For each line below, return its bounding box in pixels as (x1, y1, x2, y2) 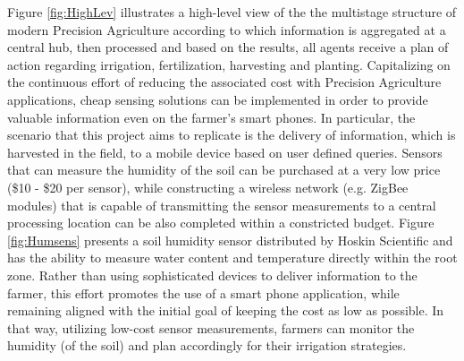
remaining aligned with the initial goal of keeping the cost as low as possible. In (7, 301, 444, 320)
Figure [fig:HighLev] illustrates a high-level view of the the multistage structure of (7, 3, 457, 21)
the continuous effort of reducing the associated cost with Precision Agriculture (7, 73, 442, 91)
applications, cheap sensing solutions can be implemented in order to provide (7, 90, 428, 108)
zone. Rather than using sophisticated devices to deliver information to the (7, 265, 418, 284)
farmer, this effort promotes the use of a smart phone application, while (7, 283, 400, 302)
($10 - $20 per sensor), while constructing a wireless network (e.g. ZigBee (7, 177, 409, 196)
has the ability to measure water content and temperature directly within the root (7, 248, 458, 267)
